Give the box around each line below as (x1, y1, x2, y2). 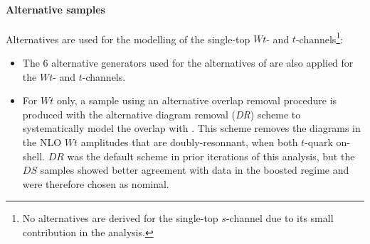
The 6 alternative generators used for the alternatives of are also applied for (22, 55, 354, 70)
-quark (305, 135, 333, 150)
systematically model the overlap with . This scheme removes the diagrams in (22, 121, 361, 135)
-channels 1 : (295, 29, 344, 46)
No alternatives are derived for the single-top (22, 211, 218, 226)
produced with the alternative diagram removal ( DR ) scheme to (22, 106, 301, 121)
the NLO (22, 135, 62, 150)
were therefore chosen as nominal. (22, 176, 169, 191)
